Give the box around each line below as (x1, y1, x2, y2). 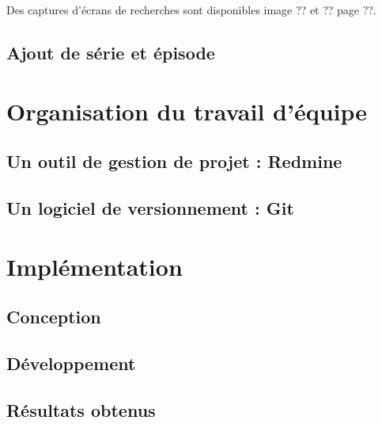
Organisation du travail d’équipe (6, 94, 368, 127)
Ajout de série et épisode (6, 40, 215, 64)
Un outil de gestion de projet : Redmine (6, 149, 342, 174)
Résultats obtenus (6, 397, 156, 422)
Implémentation (6, 250, 183, 282)
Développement (6, 350, 136, 375)
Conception (6, 304, 101, 329)
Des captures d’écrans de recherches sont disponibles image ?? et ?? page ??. (6, 2, 376, 17)
